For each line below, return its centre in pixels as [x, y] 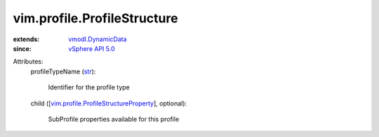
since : [22, 48]
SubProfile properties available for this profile [114, 119]
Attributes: [28, 62]
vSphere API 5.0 [92, 48]
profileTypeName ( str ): [63, 71]
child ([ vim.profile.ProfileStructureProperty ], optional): [109, 103]
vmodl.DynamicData [98, 39]
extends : [26, 39]
